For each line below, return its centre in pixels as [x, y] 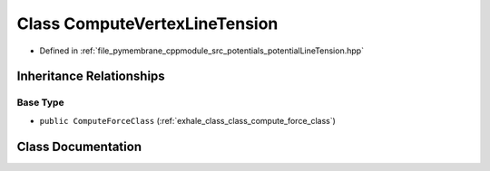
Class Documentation [79, 146]
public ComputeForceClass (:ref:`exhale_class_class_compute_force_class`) [187, 120]
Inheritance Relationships [91, 76]
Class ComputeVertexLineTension [147, 24]
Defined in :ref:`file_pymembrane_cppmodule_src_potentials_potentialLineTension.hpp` [202, 51]
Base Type [40, 102]
